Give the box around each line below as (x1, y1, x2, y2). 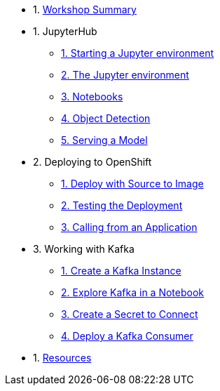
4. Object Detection (61, 112, 151, 124)
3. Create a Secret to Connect (61, 308, 198, 320)
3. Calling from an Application (61, 221, 198, 233)
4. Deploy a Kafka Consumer (61, 330, 193, 342)
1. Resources (33, 352, 92, 364)
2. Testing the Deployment (61, 199, 183, 211)
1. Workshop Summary (33, 4, 137, 15)
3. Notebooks (61, 91, 123, 102)
